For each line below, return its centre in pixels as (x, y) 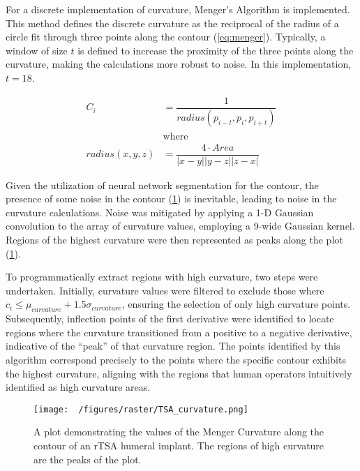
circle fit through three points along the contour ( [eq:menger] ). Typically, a (166, 37)
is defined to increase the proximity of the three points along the (216, 50)
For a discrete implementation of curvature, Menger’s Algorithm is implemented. (178, 9)
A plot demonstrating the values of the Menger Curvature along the (179, 432)
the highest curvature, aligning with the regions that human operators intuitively (179, 373)
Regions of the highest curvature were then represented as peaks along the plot (174, 239)
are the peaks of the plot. (88, 459)
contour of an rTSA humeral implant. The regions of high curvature (179, 445)
